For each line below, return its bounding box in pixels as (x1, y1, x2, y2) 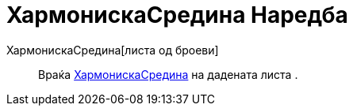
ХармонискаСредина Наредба (6, 2, 348, 28)
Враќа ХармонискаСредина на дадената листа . (38, 67, 298, 81)
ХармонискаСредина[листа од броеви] (6, 43, 219, 57)
